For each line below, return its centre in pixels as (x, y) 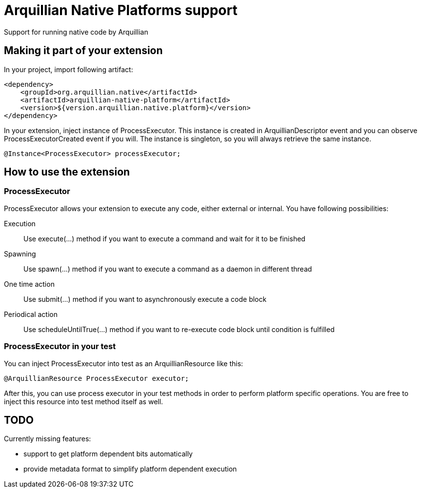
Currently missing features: (48, 439)
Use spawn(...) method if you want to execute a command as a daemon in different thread (168, 269)
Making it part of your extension (83, 51)
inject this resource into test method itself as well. (84, 401)
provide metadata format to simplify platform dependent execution (130, 469)
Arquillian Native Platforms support (121, 10)
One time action (29, 284)
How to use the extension (67, 172)
